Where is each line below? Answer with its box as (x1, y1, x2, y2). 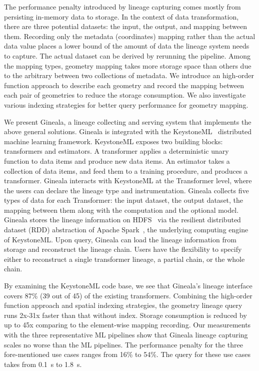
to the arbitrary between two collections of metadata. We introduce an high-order (4, 70, 254, 81)
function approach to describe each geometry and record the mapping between (4, 80, 244, 90)
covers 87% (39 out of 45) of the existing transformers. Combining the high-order (4, 290, 252, 300)
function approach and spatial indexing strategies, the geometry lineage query (4, 300, 242, 310)
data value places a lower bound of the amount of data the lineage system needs (4, 41, 249, 51)
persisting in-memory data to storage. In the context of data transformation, (4, 11, 239, 22)
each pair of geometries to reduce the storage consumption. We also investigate (4, 90, 246, 100)
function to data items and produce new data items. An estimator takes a (4, 155, 230, 166)
